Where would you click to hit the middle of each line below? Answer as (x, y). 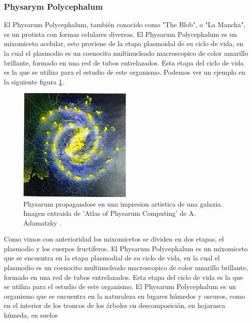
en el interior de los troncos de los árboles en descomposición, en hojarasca (115, 305)
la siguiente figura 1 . (34, 81)
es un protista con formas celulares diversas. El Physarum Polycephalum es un (120, 34)
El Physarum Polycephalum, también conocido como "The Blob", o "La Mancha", (125, 24)
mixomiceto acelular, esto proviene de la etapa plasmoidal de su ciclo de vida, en (124, 43)
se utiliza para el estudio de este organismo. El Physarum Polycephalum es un (120, 286)
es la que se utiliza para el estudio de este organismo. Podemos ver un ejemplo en (125, 72)
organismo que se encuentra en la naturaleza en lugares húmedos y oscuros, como (125, 296)
